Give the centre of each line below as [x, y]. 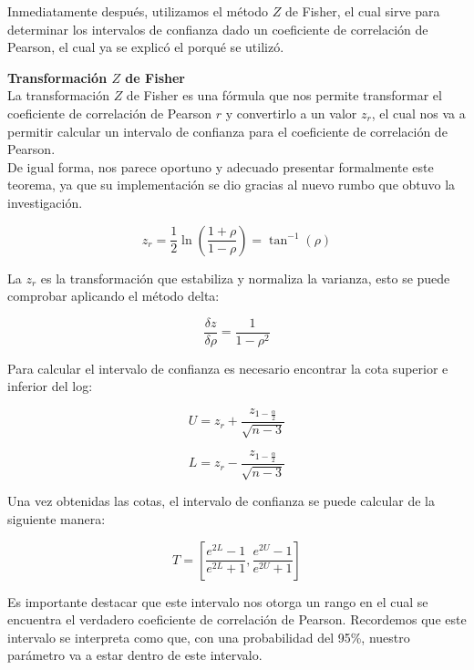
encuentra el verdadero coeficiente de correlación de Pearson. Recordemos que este [237, 619]
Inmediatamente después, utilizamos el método [138, 11]
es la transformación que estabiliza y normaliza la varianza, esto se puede [245, 278]
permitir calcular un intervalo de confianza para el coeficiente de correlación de [227, 131]
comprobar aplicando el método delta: [113, 296]
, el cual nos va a [418, 113]
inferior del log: [50, 386]
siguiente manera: [57, 519]
